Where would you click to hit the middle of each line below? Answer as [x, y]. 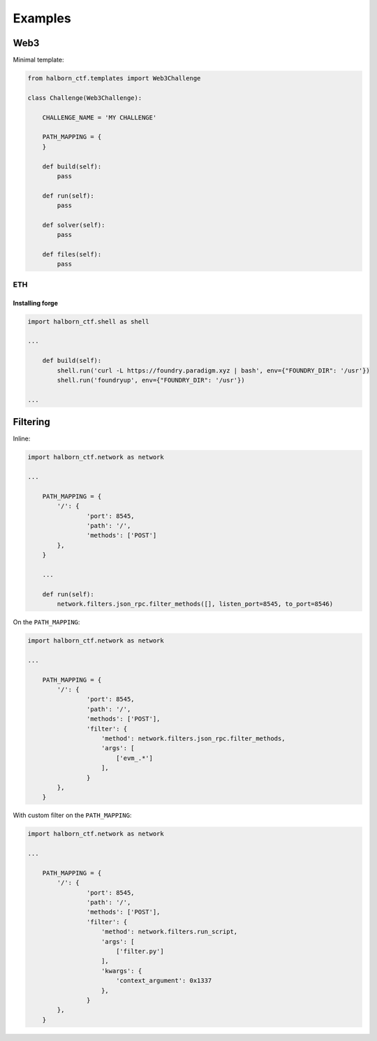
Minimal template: [38, 60]
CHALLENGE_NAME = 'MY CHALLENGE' [99, 117]
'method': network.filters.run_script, [170, 932]
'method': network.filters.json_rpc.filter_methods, [193, 738]
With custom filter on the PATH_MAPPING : [72, 815]
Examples [42, 18]
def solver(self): [74, 225]
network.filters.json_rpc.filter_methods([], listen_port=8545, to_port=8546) [195, 604]
